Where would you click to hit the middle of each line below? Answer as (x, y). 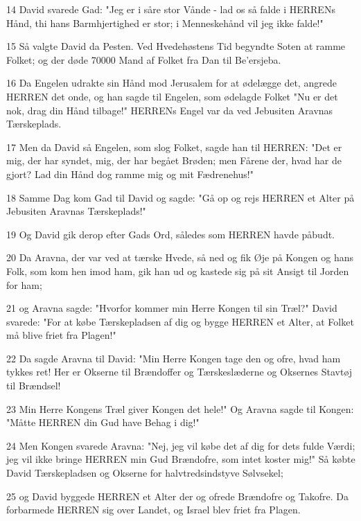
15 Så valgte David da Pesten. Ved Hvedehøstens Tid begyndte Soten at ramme (176, 46)
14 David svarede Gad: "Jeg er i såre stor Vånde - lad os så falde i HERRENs (171, 9)
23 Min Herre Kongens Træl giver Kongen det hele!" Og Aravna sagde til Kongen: (180, 408)
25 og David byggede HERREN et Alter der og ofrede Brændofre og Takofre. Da (177, 496)
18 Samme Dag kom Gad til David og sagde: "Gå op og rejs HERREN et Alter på (180, 197)
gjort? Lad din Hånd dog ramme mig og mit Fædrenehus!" (130, 174)
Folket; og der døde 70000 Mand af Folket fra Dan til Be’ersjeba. (144, 59)
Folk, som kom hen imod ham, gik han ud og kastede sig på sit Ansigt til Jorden (178, 271)
